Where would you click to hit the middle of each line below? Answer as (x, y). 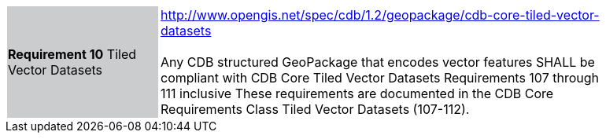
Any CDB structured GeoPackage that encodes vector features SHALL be (378, 62)
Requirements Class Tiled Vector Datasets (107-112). (315, 109)
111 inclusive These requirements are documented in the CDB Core (357, 93)
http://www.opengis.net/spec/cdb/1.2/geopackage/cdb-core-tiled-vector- (380, 15)
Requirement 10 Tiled (72, 54)
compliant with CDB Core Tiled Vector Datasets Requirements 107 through (380, 78)
